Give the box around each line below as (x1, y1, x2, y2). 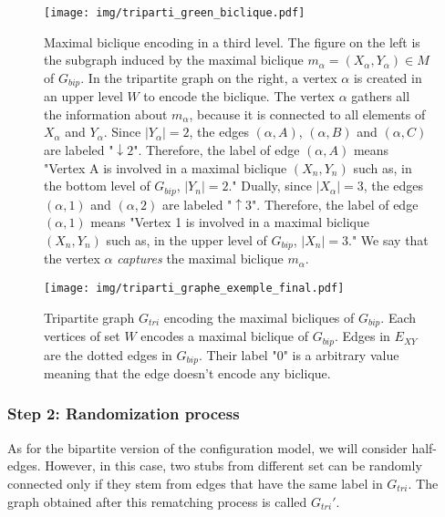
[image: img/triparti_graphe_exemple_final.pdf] (44, 281, 345, 295)
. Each (380, 307, 417, 326)
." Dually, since (228, 176, 312, 195)
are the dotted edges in (44, 345, 172, 364)
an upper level (44, 87, 123, 106)
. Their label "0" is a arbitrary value (198, 345, 399, 364)
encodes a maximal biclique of (140, 326, 308, 346)
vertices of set (44, 326, 120, 346)
